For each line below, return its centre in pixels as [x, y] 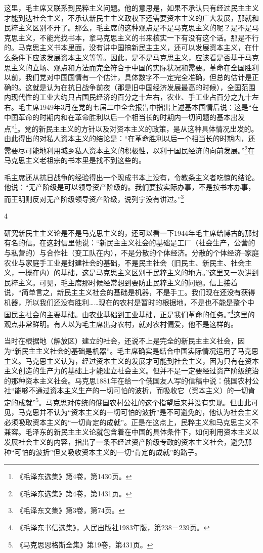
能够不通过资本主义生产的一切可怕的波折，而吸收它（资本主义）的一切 [131, 390]
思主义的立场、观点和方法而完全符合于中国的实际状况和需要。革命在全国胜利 [131, 67]
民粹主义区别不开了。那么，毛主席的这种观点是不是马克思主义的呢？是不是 [128, 28]
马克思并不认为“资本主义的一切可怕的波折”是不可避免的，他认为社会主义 [138, 412]
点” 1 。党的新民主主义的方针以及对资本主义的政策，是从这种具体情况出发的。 [131, 128]
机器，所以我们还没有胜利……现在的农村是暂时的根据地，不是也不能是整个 [126, 302]
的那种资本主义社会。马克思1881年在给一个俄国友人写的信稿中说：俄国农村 [128, 380]
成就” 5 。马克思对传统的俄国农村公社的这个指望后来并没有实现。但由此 [135, 401]
